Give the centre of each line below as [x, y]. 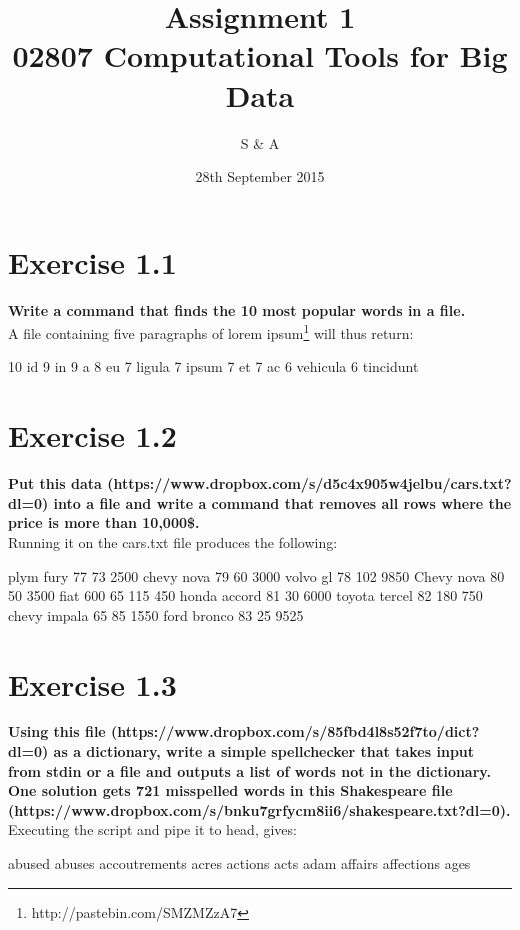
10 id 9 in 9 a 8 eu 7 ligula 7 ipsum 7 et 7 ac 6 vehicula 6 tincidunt [213, 366]
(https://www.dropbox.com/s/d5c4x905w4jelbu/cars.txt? [309, 483]
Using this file [57, 731]
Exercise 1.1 [92, 261]
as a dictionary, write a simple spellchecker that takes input [264, 751]
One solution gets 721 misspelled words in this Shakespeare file [230, 790]
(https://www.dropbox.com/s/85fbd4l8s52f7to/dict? [295, 731]
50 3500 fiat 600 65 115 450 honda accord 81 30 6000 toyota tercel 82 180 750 [245, 595]
